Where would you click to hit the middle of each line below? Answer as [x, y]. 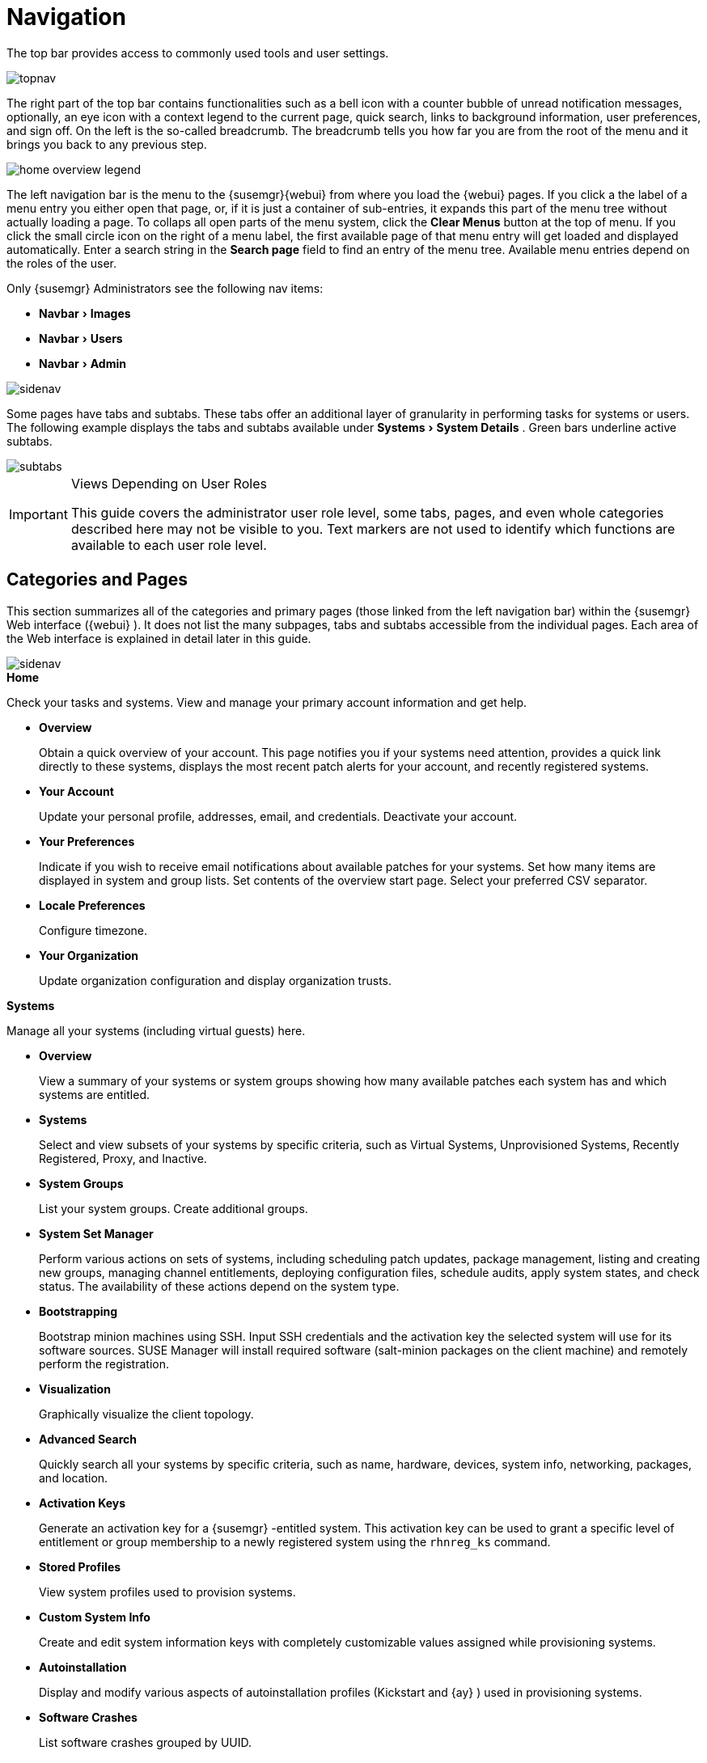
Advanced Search [88, 1439]
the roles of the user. [62, 263]
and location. [74, 1478]
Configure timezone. [93, 930]
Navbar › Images [85, 313]
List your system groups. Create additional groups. [174, 1208]
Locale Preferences [92, 905]
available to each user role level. [169, 545]
